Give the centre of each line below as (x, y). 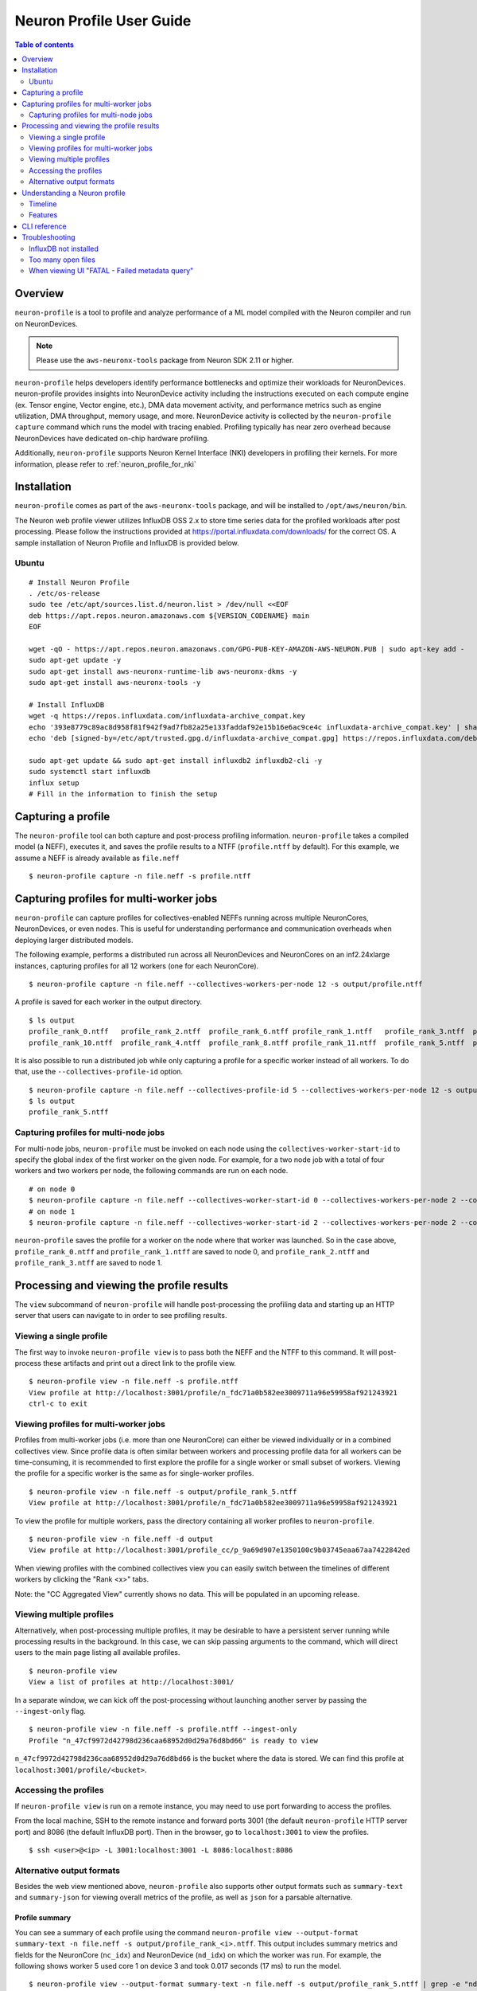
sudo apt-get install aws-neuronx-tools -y (115, 683)
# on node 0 (52, 1189)
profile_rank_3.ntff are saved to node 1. (89, 1263)
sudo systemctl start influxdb (90, 772)
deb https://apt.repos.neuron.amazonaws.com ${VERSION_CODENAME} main (169, 616)
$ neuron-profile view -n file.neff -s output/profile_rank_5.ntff (163, 1492)
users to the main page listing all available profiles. (97, 1653)
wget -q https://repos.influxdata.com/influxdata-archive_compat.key (167, 716)
